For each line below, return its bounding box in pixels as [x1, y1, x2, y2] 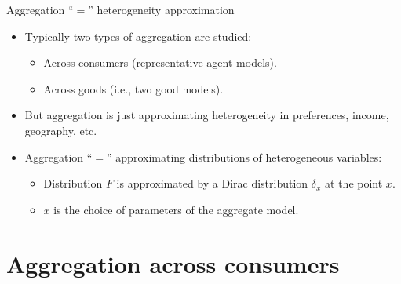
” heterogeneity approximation [88, 2, 235, 17]
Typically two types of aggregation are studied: [24, 27, 252, 44]
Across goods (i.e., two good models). [43, 80, 224, 96]
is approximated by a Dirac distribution [116, 175, 308, 191]
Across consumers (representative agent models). [43, 54, 277, 71]
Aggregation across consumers [6, 247, 340, 279]
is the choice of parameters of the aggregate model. [53, 201, 299, 217]
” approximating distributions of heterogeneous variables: [107, 148, 382, 165]
